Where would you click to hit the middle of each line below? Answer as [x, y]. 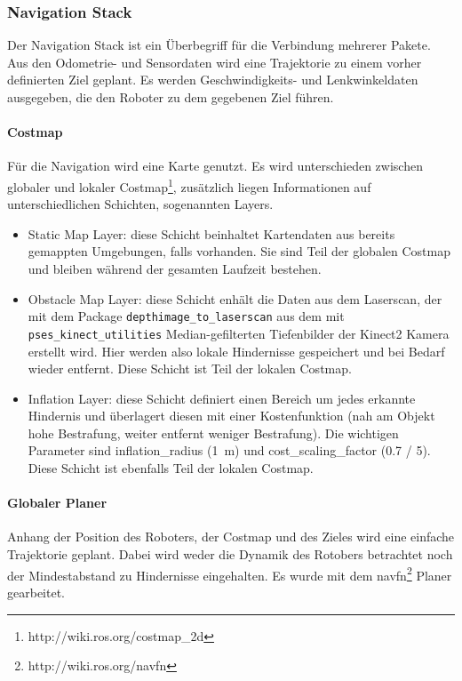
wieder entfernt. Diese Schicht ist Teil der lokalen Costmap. [190, 369]
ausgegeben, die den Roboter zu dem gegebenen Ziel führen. [171, 97]
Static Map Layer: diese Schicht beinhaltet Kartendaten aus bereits [211, 233]
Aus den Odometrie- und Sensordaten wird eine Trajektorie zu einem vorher [215, 62]
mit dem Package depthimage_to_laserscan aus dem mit [186, 316]
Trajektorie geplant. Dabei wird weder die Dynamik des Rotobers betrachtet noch [230, 554]
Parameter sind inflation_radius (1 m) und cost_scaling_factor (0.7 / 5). [229, 450]
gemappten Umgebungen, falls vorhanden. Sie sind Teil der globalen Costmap [239, 251]
